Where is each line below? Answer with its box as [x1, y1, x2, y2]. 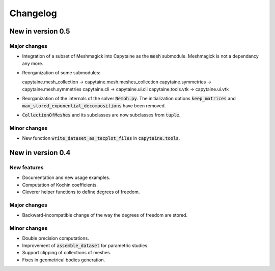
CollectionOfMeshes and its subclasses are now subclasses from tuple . [22, 112, 181, 118]
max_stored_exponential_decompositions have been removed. [22, 102, 166, 109]
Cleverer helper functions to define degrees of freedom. [22, 189, 140, 195]
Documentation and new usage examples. [22, 174, 111, 180]
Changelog [9, 8, 57, 19]
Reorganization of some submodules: [22, 70, 101, 76]
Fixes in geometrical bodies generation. [22, 257, 105, 263]
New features [9, 164, 44, 171]
